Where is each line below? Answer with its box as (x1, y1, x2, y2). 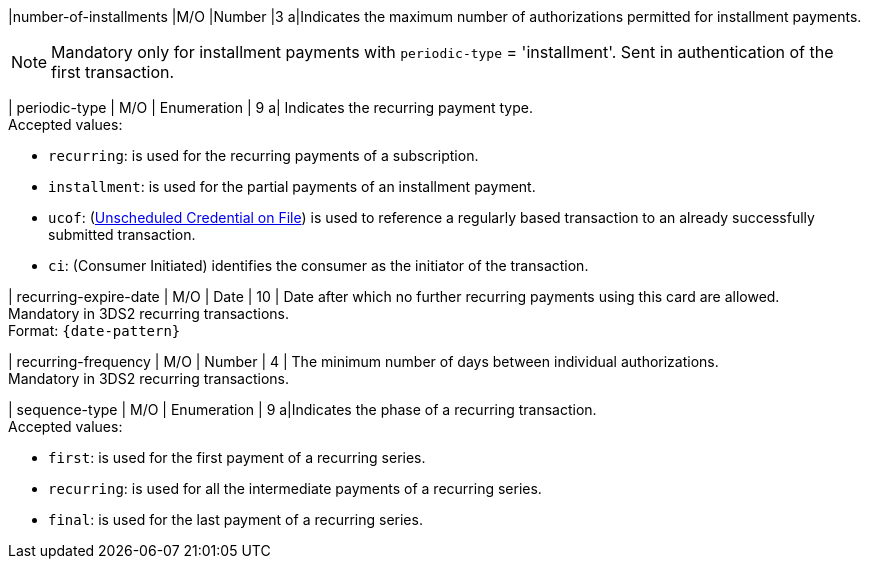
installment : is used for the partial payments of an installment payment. (48, 178, 536, 195)
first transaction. (51, 62, 175, 82)
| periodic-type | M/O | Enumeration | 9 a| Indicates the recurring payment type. (8, 99, 533, 116)
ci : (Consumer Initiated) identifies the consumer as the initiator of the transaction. (48, 257, 589, 274)
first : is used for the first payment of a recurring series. (48, 449, 426, 466)
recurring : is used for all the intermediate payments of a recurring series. (48, 480, 542, 497)
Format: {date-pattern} (8, 322, 181, 339)
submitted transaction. (48, 226, 196, 243)
